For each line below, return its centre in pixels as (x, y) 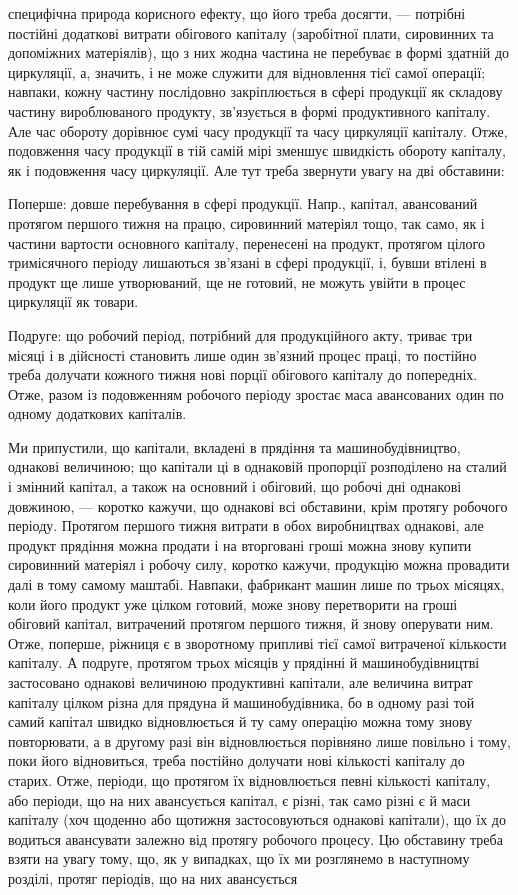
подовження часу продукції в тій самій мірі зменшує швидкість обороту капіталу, (257, 150)
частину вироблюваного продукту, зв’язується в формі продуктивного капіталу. (249, 110)
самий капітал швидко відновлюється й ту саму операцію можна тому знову (240, 721)
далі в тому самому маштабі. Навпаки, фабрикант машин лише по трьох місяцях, (256, 584)
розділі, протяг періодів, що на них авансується (153, 877)
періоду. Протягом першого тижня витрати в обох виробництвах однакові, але (246, 525)
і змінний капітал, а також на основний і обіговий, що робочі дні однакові (235, 486)
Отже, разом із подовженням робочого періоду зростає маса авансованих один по (256, 393)
